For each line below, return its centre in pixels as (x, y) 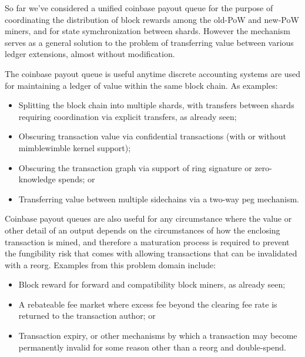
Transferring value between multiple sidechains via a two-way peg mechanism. (159, 198)
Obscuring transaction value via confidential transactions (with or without (152, 136)
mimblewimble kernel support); (75, 147)
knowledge (37, 179)
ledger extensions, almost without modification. (90, 54)
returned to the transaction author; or (87, 316)
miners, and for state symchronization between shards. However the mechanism (148, 31)
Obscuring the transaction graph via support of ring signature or (135, 167)
